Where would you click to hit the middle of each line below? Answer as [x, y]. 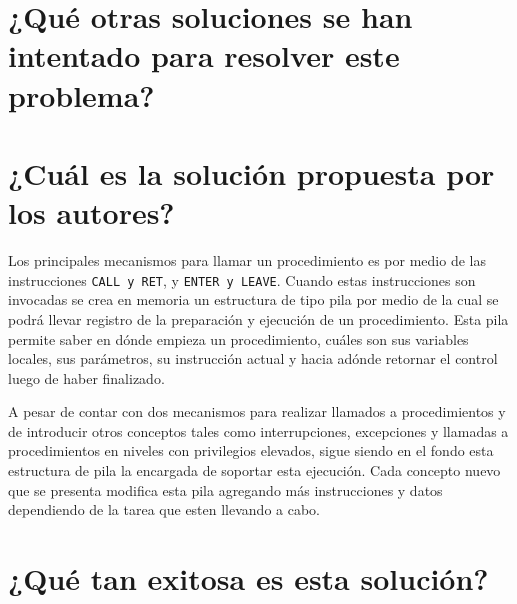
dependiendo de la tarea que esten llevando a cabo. [164, 509]
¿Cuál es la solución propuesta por [251, 172]
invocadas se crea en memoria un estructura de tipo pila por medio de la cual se [253, 299]
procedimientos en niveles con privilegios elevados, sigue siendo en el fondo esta [251, 450]
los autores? [91, 212]
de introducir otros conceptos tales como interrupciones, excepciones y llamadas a [258, 430]
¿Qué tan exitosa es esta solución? [248, 578]
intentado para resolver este [204, 55]
